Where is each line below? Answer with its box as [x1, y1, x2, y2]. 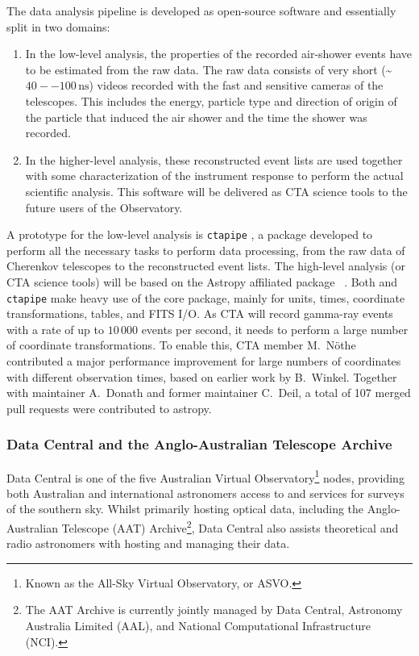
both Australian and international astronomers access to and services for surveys [6, 484, 404, 501]
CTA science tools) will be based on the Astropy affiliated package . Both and [6, 273, 398, 290]
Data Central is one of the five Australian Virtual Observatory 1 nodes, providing [6, 466, 404, 486]
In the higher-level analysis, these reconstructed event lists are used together [25, 151, 403, 168]
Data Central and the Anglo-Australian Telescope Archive [6, 434, 392, 454]
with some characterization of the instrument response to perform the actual [25, 167, 404, 184]
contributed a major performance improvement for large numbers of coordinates [6, 353, 401, 369]
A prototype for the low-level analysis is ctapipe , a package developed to [6, 226, 373, 243]
